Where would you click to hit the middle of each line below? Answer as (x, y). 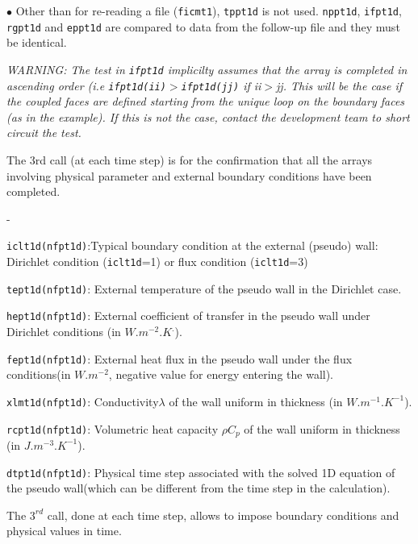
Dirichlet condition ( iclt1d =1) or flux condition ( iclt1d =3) (157, 262)
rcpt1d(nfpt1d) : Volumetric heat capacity (113, 428)
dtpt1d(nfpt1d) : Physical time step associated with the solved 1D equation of (201, 472)
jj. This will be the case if (339, 85)
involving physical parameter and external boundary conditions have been (189, 175)
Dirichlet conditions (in (64, 331)
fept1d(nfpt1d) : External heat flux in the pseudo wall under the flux (180, 358)
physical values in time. (64, 531)
